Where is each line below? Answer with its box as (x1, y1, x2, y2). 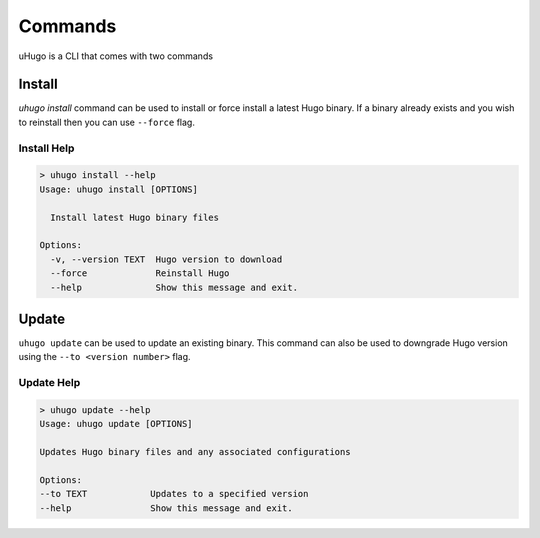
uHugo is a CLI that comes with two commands (18, 50, 214, 62)
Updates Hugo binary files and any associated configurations (39, 446, 351, 458)
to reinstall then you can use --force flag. (18, 116, 195, 128)
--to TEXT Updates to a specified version (39, 488, 309, 500)
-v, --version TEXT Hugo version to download (50, 253, 283, 265)
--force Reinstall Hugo (50, 268, 230, 279)
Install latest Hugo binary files (50, 211, 220, 223)
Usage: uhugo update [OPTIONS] (39, 418, 194, 430)
